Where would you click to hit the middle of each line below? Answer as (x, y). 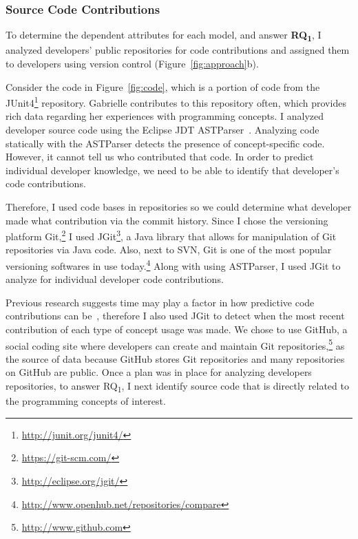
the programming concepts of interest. (86, 401)
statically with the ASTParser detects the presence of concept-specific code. (165, 143)
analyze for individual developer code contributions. (115, 279)
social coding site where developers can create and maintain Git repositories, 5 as (175, 344)
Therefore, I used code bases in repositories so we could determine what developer (179, 206)
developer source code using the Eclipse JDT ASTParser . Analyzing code (162, 129)
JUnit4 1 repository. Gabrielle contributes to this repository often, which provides (176, 102)
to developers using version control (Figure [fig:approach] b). (132, 63)
